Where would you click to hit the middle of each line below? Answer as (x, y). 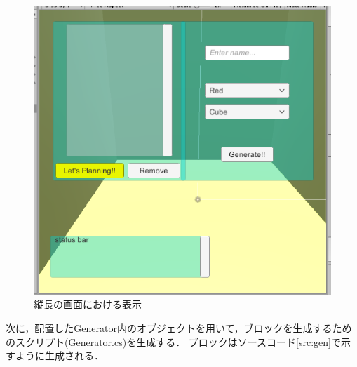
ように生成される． (59, 355)
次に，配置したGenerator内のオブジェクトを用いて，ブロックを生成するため (179, 327)
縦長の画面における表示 (88, 304)
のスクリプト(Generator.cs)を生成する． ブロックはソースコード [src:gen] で (174, 341)
